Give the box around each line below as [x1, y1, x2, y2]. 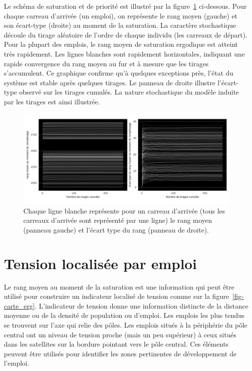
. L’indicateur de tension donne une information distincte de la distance [35, 300, 249, 311]
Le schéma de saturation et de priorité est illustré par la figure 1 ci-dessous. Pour [4, 1, 247, 11]
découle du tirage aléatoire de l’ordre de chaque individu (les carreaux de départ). [4, 29, 248, 39]
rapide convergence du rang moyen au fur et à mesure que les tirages [4, 58, 209, 68]
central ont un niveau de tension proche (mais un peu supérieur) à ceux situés [4, 329, 236, 339]
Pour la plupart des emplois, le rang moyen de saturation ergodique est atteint [4, 39, 238, 49]
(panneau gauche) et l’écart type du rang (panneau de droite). [23, 224, 209, 234]
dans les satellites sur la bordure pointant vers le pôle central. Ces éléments [4, 339, 229, 349]
